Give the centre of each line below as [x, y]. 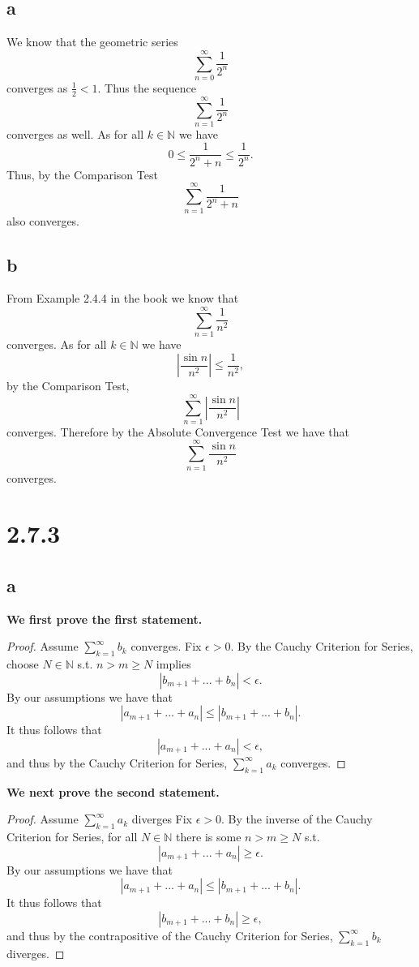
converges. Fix [166, 646]
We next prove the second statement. [113, 791]
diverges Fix [162, 819]
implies [173, 664]
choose [23, 664]
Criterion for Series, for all [72, 837]
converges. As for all [57, 344]
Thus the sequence [150, 87]
